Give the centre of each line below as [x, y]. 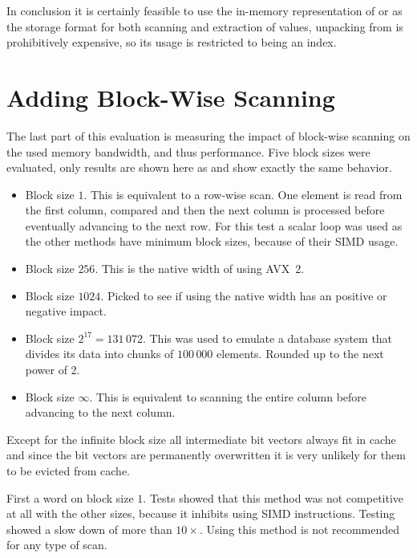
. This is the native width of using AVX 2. [200, 269]
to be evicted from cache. [69, 470]
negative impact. [66, 311]
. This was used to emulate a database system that [267, 338]
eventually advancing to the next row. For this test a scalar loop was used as [214, 225]
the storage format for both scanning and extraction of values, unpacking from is [205, 26]
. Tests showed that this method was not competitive [273, 497]
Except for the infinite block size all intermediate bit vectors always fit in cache [201, 439]
